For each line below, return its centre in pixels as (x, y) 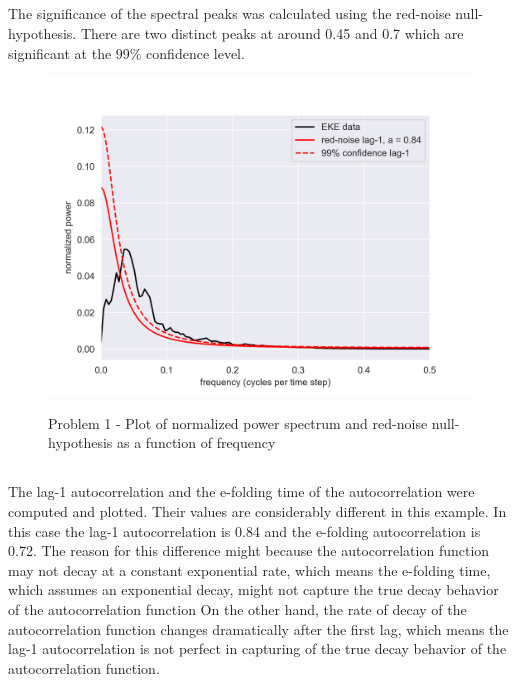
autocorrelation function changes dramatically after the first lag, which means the (258, 628)
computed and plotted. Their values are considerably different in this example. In (257, 510)
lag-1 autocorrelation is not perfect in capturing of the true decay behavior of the (257, 648)
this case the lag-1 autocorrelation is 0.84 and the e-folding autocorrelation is (244, 530)
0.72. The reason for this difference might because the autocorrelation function (249, 550)
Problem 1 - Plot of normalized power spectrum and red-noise (238, 422)
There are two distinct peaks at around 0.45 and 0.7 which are (272, 32)
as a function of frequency (196, 442)
